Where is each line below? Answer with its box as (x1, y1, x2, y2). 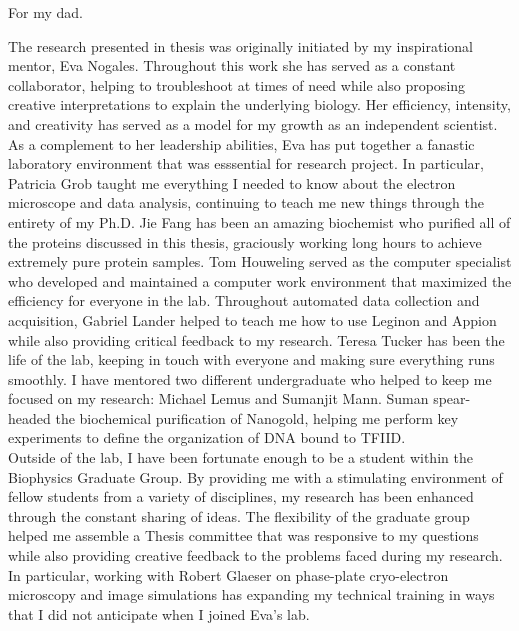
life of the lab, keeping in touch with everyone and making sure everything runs (8, 349, 495, 370)
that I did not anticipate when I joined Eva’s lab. (8, 603, 310, 624)
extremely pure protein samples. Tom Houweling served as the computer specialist (8, 251, 512, 272)
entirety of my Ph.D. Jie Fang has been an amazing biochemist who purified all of (8, 211, 511, 232)
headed (8, 407, 51, 428)
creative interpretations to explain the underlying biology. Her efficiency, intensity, (8, 94, 511, 115)
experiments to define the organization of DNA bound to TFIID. (8, 427, 406, 448)
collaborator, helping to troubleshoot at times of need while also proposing (8, 74, 466, 95)
